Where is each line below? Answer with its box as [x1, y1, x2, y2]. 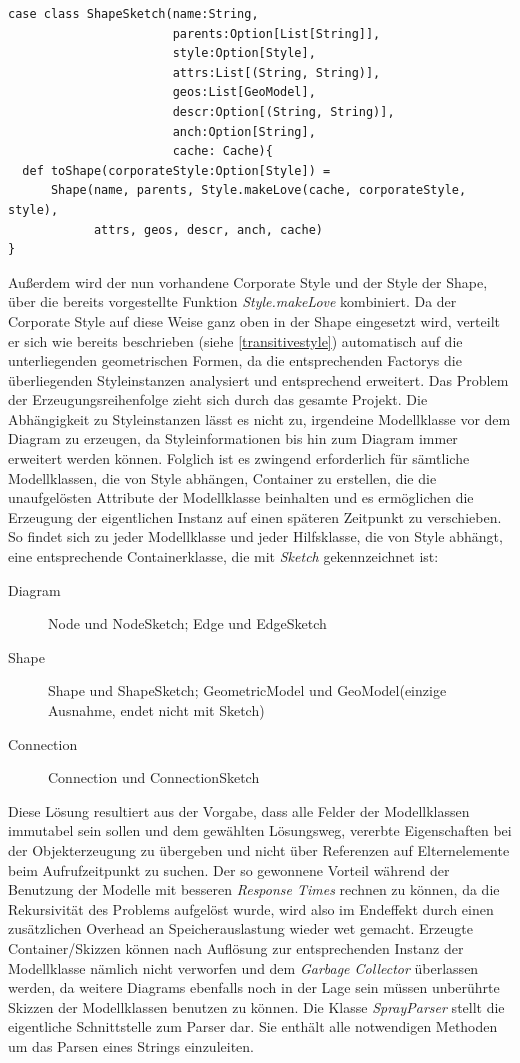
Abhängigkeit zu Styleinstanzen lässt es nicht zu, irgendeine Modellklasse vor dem [8, 408, 511, 429]
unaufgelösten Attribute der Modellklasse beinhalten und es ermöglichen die [8, 487, 474, 508]
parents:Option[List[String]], [172, 26, 381, 41]
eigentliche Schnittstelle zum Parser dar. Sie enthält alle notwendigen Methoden [8, 1016, 498, 1037]
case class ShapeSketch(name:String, [8, 7, 259, 21]
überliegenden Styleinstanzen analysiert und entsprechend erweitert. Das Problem [8, 369, 509, 390]
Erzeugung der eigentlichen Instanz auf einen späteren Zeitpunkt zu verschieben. [8, 506, 502, 527]
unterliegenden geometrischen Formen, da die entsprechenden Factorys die [8, 350, 462, 371]
